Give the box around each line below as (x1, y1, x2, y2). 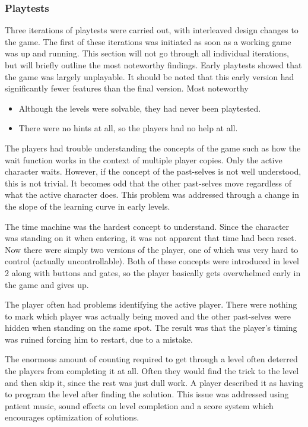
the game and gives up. (5, 278, 89, 290)
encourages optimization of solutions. (5, 411, 139, 423)
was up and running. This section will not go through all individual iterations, (5, 47, 289, 59)
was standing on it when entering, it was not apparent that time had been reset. (5, 232, 297, 244)
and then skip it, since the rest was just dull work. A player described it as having (5, 376, 304, 388)
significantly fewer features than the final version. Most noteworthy (5, 82, 249, 94)
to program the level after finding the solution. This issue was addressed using (5, 388, 289, 400)
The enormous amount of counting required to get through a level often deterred (5, 353, 298, 365)
